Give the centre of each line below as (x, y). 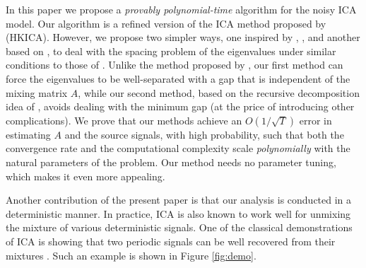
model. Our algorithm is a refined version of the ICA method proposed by (166, 23)
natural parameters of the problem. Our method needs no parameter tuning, (171, 162)
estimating (28, 134)
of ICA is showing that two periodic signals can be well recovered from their (171, 241)
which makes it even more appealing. (85, 176)
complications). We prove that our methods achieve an (124, 120)
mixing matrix (37, 92)
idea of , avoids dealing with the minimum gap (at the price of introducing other (180, 106)
